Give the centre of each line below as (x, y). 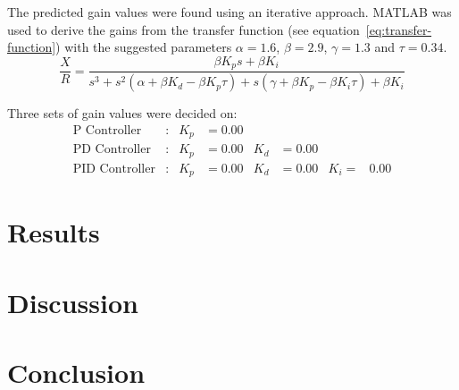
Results (54, 232)
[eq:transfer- (399, 29)
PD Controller (112, 150)
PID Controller (114, 169)
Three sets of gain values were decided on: (122, 113)
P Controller (107, 130)
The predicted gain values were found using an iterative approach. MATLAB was (229, 12)
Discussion (73, 302)
